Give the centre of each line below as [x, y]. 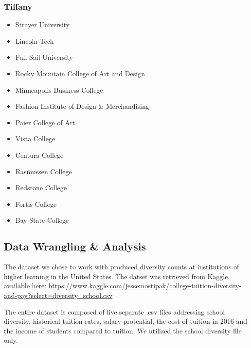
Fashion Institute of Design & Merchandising [82, 106]
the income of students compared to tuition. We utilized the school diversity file [123, 330]
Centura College [39, 155]
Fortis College [36, 204]
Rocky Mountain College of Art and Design [80, 73]
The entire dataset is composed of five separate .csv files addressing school [115, 311]
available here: [25, 286]
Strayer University [43, 25]
